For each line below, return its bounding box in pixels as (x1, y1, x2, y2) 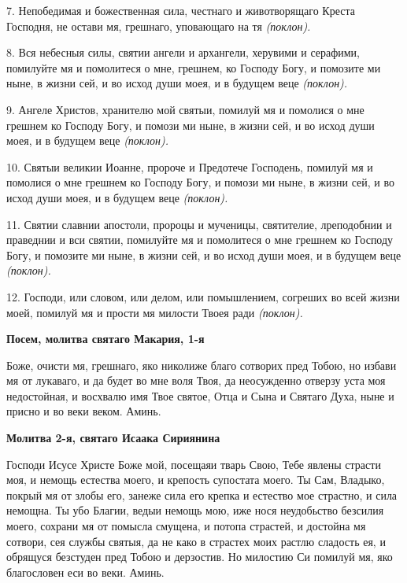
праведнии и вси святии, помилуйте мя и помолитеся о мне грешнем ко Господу (6, 231, 394, 248)
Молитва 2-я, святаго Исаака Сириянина (6, 430, 220, 446)
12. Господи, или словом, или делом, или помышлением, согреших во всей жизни (6, 288, 400, 304)
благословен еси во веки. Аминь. (6, 563, 165, 580)
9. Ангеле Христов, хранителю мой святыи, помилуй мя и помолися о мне (6, 101, 364, 117)
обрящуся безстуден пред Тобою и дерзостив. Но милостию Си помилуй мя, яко (6, 548, 393, 565)
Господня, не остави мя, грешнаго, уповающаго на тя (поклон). (6, 17, 311, 34)
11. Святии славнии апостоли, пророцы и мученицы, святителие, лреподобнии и (6, 216, 392, 232)
